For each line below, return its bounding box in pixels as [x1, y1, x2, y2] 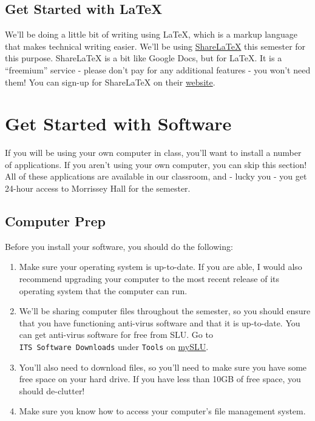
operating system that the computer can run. [19, 284, 188, 297]
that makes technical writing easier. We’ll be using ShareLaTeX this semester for [5, 39, 306, 52]
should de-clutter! [19, 384, 85, 397]
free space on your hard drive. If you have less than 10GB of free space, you [19, 372, 301, 385]
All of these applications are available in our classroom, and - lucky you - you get [5, 170, 307, 183]
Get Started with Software [5, 111, 232, 136]
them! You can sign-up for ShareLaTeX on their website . [5, 75, 215, 88]
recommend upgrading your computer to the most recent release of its [19, 272, 279, 285]
